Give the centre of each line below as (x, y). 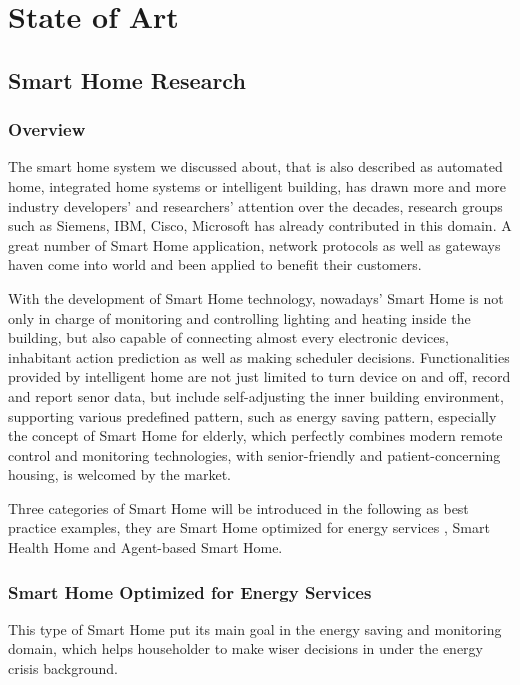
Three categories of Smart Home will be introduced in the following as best (238, 507)
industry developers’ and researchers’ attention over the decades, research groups (255, 205)
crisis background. (63, 668)
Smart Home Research (127, 79)
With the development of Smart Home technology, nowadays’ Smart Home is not (256, 297)
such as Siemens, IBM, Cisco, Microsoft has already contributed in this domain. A (260, 225)
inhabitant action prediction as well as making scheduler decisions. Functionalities (259, 356)
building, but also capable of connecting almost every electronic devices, (228, 337)
